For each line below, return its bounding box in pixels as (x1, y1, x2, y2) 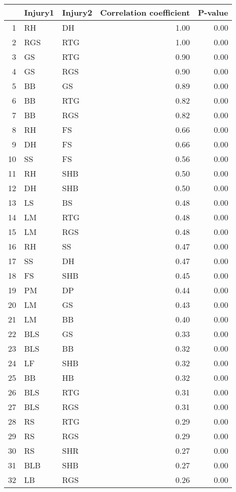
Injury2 (62, 7, 93, 18)
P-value (198, 7, 228, 18)
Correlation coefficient (100, 7, 190, 18)
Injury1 (24, 7, 54, 18)
